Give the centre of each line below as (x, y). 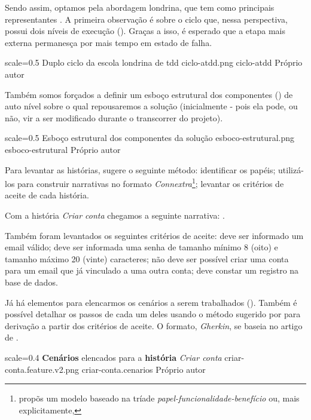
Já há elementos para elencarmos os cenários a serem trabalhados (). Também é (151, 302)
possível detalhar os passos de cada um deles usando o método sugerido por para (153, 314)
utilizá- (291, 169)
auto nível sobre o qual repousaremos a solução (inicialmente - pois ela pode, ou (151, 106)
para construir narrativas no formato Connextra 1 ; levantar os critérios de (151, 183)
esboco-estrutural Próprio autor (63, 149)
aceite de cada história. (47, 195)
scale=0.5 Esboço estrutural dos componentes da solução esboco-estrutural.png (150, 138)
